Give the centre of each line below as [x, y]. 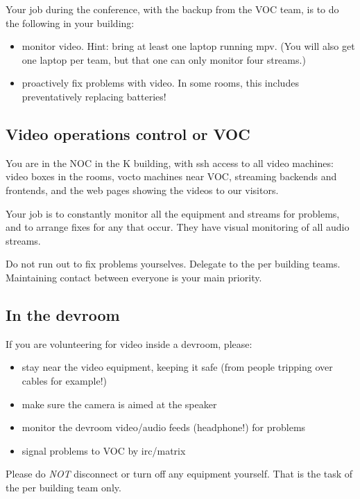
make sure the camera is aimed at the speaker [119, 404]
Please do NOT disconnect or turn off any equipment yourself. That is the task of [179, 474]
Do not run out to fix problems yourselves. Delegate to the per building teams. [173, 264]
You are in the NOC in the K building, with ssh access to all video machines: [170, 163]
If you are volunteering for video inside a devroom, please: [129, 343]
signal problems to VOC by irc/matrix [104, 450]
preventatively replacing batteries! [94, 96]
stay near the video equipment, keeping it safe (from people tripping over [177, 367]
